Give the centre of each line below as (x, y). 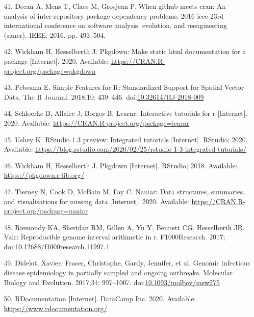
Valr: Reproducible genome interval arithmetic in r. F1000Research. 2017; (114, 237)
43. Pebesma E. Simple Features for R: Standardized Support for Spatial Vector (124, 87)
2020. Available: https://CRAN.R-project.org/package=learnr (97, 122)
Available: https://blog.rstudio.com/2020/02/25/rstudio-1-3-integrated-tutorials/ (125, 149)
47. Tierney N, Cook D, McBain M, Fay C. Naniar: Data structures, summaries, (125, 191)
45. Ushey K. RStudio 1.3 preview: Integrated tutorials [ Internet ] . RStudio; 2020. (126, 139)
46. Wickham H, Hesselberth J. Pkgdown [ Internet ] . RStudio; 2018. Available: (121, 165)
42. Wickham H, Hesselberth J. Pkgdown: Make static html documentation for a (125, 51)
